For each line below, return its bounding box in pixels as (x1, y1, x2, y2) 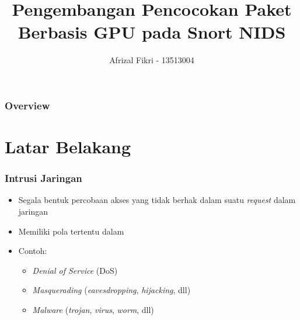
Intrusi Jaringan (5, 171, 82, 185)
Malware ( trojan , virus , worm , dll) (32, 303, 154, 315)
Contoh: (18, 245, 47, 257)
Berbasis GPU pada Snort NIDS (18, 20, 286, 44)
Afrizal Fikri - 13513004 (109, 54, 194, 66)
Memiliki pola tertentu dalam (18, 225, 124, 237)
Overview (5, 98, 50, 112)
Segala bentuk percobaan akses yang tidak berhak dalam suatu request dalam (18, 194, 296, 206)
